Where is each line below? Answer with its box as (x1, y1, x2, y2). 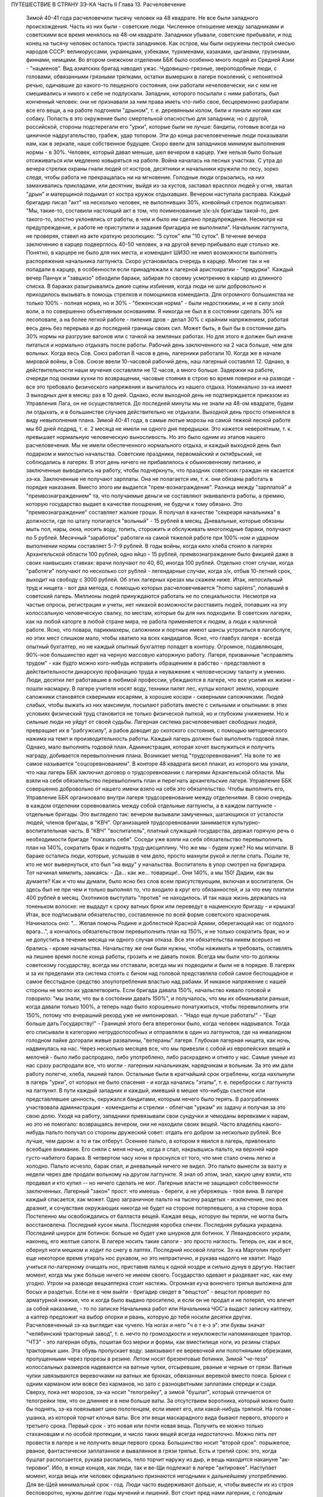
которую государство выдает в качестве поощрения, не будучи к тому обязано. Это (26, 501, 243, 508)
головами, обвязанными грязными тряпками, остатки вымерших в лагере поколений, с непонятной (26, 73, 284, 80)
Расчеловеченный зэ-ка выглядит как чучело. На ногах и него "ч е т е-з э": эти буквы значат (26, 1322, 266, 1329)
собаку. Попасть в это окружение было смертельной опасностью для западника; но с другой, (26, 115, 269, 122)
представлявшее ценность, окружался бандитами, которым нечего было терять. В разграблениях (26, 1095, 279, 1102)
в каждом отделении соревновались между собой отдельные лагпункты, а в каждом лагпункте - (26, 802, 276, 810)
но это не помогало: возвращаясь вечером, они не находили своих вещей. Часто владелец (26, 1120, 261, 1128)
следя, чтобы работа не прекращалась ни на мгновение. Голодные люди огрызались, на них (26, 174, 265, 181)
